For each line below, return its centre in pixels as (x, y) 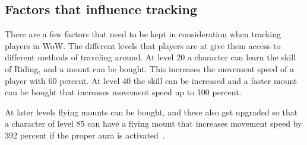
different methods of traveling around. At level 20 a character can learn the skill (150, 57)
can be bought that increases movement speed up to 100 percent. (123, 92)
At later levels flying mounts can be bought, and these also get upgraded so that (151, 112)
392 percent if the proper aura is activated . (85, 135)
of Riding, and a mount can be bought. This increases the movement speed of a (150, 68)
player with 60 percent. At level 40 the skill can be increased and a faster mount (151, 80)
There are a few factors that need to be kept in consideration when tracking (143, 34)
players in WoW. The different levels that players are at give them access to (143, 45)
